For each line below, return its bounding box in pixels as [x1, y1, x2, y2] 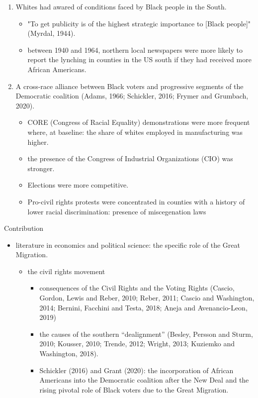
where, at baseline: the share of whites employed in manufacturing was [27, 126, 243, 137]
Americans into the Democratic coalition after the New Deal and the [39, 375, 249, 385]
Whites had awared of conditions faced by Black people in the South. [15, 1, 227, 11]
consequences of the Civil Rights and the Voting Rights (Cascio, [39, 283, 235, 293]
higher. [27, 136, 49, 147]
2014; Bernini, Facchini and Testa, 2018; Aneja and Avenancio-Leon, [39, 302, 248, 312]
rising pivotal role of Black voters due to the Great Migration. [39, 384, 229, 395]
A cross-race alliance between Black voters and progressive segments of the [15, 81, 244, 91]
